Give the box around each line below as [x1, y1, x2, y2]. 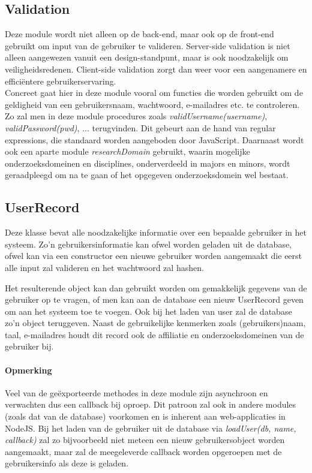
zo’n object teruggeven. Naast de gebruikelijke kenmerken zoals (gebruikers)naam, [5, 317, 306, 329]
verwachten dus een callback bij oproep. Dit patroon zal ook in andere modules [5, 398, 296, 411]
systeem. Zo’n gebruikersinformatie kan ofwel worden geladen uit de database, [5, 237, 292, 250]
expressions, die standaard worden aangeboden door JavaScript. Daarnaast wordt [5, 133, 304, 146]
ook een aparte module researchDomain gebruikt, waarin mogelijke [5, 145, 250, 158]
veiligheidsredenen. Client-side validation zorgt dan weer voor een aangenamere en [5, 62, 307, 75]
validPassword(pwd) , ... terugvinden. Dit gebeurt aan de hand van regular [5, 121, 276, 134]
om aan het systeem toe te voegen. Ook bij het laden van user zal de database [5, 305, 292, 317]
